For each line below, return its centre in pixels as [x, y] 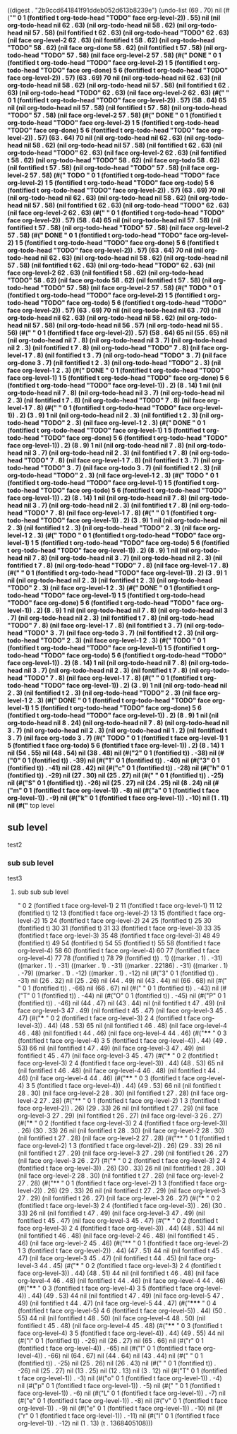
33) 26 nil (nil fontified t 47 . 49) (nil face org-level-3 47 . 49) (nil [111, 1213]
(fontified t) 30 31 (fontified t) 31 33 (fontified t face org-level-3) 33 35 [119, 928]
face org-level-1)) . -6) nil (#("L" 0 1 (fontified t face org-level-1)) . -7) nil [121, 1393]
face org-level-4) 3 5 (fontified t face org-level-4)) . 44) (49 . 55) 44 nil [121, 1333]
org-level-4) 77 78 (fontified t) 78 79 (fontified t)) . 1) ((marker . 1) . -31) [120, 958]
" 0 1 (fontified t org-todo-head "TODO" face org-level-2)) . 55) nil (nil [116, 18]
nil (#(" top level [31, 805]
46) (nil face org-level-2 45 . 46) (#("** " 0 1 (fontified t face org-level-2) [123, 1243]
